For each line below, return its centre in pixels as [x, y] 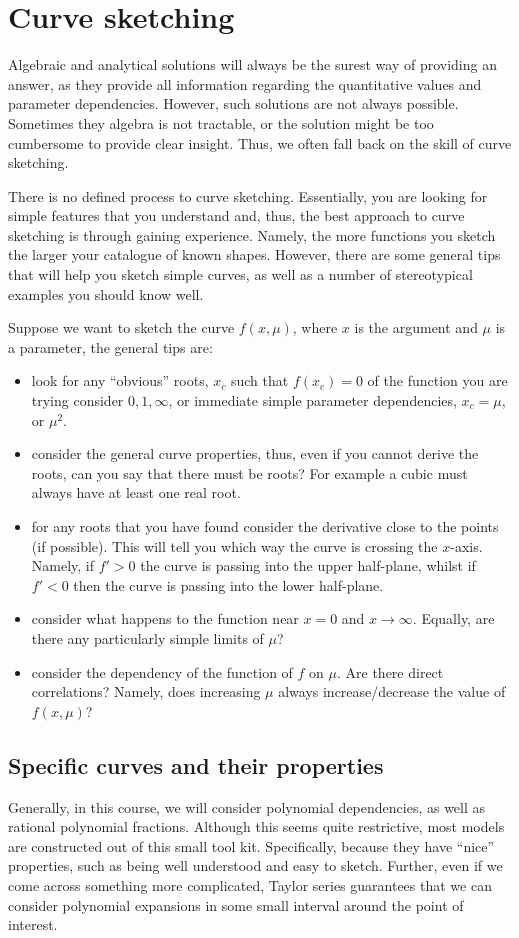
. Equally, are [453, 618]
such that [259, 380]
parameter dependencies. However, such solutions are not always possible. [233, 103]
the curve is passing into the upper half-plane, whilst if [308, 565]
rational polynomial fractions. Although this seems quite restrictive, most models [256, 826]
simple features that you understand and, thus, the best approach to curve [236, 215]
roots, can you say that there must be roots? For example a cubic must [249, 472]
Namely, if [63, 565]
